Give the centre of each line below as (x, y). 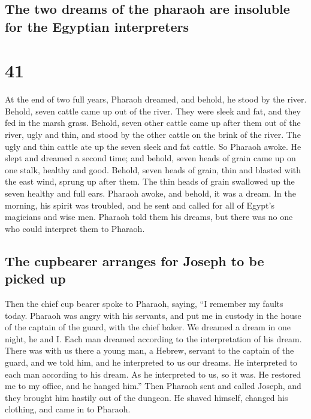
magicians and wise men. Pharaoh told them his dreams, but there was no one (149, 217)
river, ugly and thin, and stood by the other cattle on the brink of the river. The (153, 135)
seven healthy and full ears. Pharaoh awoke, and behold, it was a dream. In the (150, 193)
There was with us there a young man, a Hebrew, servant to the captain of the (150, 350)
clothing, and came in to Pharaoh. (68, 409)
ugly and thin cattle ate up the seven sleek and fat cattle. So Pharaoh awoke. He (153, 146)
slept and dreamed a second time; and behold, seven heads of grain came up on (150, 158)
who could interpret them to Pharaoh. (75, 228)
